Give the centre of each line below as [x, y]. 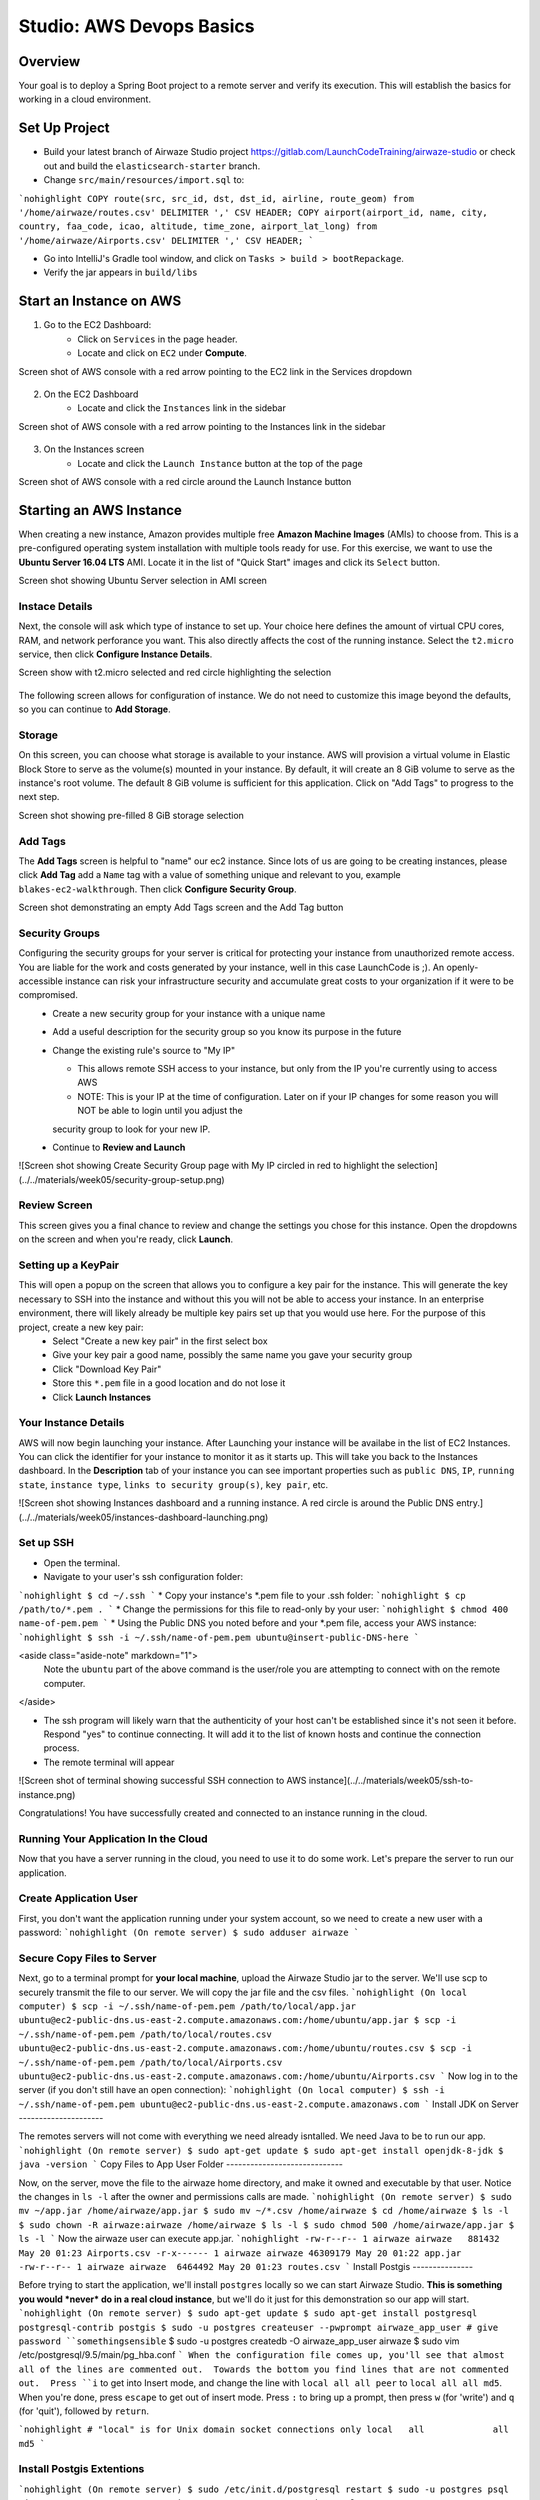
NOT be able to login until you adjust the [160, 1111]
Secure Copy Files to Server [87, 1958]
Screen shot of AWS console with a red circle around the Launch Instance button [185, 481]
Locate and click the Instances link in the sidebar [182, 408]
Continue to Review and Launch [119, 1147]
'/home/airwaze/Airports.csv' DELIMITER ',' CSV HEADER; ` [166, 240]
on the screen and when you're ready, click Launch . [126, 1239]
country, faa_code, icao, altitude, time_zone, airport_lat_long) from [198, 226]
